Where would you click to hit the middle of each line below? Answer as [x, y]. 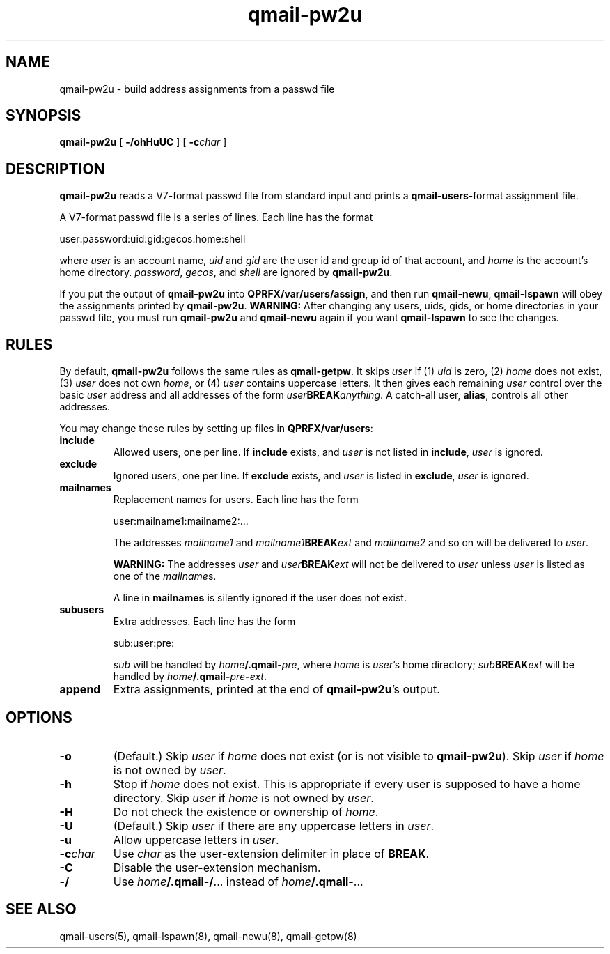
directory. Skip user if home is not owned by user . [243, 798]
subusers [82, 610]
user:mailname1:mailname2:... [181, 521]
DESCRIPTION [55, 169]
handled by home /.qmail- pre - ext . [190, 677]
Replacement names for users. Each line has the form [236, 500]
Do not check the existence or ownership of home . [246, 811]
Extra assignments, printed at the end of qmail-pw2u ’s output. [276, 690]
